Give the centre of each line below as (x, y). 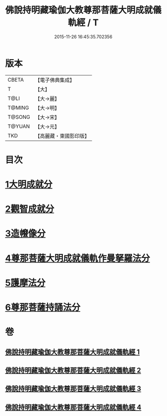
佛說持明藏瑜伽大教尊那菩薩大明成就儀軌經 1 (73, 352)
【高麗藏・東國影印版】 (62, 136)
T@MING (18, 107)
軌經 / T (83, 23)
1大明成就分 (29, 185)
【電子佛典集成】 (55, 80)
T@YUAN (19, 126)
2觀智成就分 (30, 209)
